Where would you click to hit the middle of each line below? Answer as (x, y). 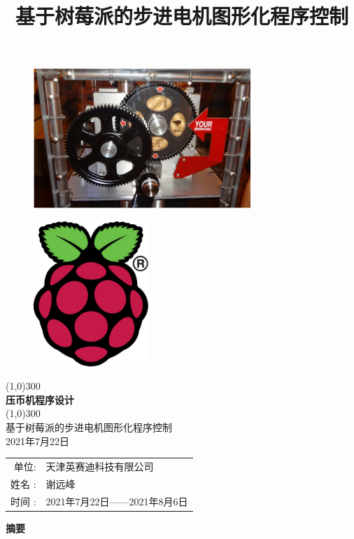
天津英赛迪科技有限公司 (100, 466)
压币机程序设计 (40, 399)
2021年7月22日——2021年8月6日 (117, 501)
